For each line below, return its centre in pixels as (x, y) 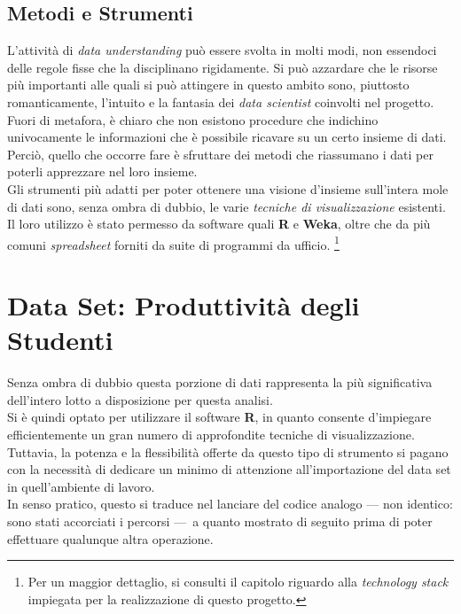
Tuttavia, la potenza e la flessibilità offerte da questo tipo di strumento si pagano (228, 451)
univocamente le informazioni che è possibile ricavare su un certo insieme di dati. (227, 137)
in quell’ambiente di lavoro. (81, 486)
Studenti (60, 340)
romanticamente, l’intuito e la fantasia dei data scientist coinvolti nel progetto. (221, 101)
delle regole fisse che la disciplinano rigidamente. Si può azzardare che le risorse (223, 67)
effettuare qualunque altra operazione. (110, 538)
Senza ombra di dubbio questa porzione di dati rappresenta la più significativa (220, 382)
